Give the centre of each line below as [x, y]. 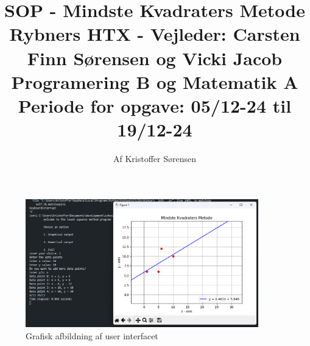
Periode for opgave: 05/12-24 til [155, 105]
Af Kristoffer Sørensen [155, 159]
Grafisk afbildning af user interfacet [92, 335]
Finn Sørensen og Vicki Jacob [155, 58]
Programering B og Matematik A [155, 81]
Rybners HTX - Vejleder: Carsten [155, 34]
